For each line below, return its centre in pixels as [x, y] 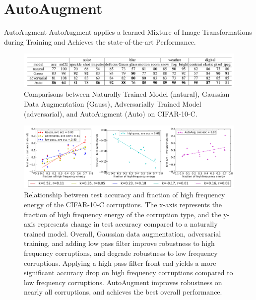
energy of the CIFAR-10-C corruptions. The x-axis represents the [123, 204]
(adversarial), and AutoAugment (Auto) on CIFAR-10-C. [111, 113]
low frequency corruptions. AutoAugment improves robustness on [123, 282]
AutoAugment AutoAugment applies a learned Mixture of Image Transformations [128, 32]
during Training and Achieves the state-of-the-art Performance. [100, 41]
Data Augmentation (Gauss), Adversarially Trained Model [113, 103]
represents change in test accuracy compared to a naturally [128, 224]
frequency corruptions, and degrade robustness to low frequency [121, 253]
